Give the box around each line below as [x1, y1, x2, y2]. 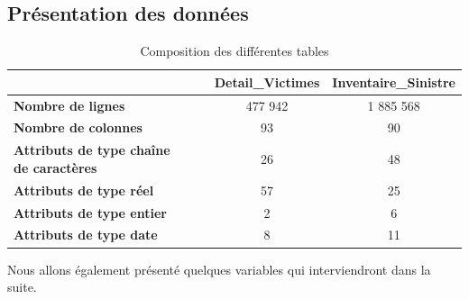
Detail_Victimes [214, 72, 320, 91]
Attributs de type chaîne [14, 140, 170, 159]
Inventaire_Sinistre [332, 72, 455, 91]
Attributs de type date [14, 225, 158, 244]
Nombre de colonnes [14, 118, 143, 137]
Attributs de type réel [14, 180, 154, 199]
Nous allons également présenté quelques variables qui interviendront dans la [7, 259, 431, 278]
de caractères [14, 158, 97, 177]
